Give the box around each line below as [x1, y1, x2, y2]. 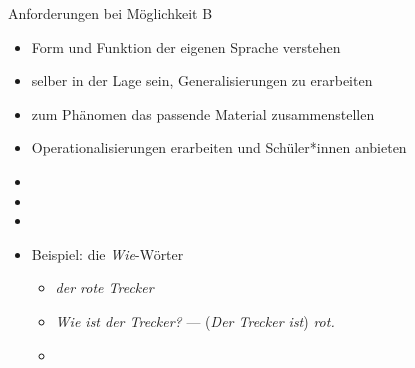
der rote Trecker [55, 277, 154, 298]
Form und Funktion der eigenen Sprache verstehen [31, 36, 341, 57]
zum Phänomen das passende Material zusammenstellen [31, 103, 375, 124]
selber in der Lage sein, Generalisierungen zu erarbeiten [31, 70, 373, 91]
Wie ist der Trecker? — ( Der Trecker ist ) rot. [55, 310, 335, 331]
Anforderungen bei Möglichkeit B [8, 3, 213, 23]
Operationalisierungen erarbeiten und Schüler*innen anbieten [31, 137, 407, 158]
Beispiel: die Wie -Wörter [31, 243, 184, 264]
